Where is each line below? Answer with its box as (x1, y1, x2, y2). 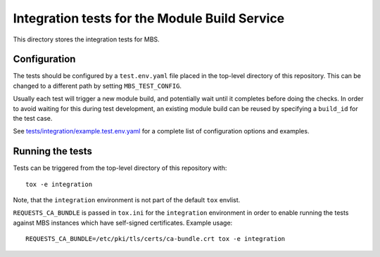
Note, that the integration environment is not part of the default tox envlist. (13, 196, 241, 204)
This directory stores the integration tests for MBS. (13, 35, 160, 44)
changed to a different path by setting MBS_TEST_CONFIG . (13, 81, 182, 90)
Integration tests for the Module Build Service (13, 11, 285, 26)
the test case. (13, 114, 53, 123)
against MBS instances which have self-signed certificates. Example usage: (13, 218, 233, 227)
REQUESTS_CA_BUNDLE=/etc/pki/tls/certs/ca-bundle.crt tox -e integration (25, 235, 286, 243)
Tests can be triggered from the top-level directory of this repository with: (13, 164, 227, 172)
